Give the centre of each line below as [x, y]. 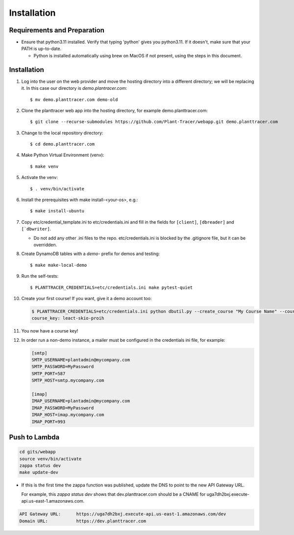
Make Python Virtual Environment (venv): [63, 155]
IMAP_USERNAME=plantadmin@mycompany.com [81, 401]
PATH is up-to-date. [41, 49]
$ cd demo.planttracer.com [62, 144]
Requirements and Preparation [57, 30]
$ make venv [44, 166]
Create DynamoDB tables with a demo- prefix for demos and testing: [91, 254]
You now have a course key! [50, 331]
